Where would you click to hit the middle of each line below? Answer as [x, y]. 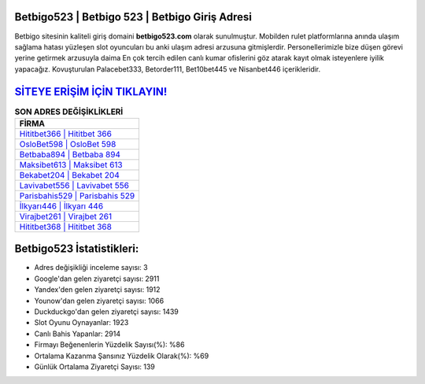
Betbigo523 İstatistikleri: [77, 249]
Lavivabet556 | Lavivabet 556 [74, 185]
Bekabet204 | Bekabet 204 [69, 175]
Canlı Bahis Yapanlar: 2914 [78, 334]
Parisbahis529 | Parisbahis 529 [77, 195]
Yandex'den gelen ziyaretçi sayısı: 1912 [97, 290]
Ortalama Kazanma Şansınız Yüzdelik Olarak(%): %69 [122, 356]
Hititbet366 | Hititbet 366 [65, 134]
